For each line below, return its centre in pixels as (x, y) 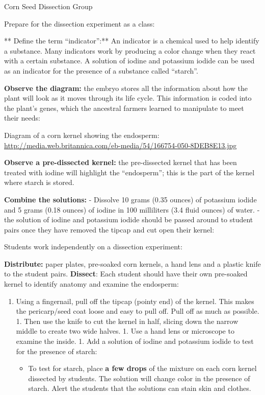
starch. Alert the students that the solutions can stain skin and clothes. (140, 388)
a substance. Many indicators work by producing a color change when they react (130, 50)
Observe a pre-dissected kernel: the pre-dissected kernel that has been (121, 162)
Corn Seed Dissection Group (48, 6)
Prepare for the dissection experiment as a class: (79, 23)
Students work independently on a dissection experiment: (93, 247)
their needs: (22, 118)
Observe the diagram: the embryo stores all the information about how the (126, 88)
